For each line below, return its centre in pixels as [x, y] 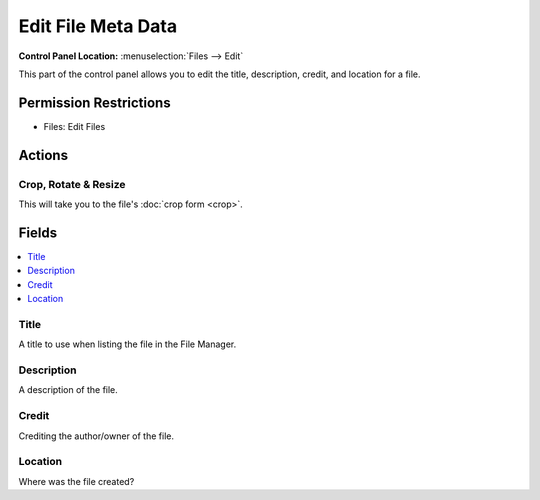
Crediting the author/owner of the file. [96, 436]
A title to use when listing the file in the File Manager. [127, 344]
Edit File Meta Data [98, 26]
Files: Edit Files [74, 126]
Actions [43, 155]
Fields [38, 232]
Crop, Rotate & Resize [72, 184]
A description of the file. [68, 390]
